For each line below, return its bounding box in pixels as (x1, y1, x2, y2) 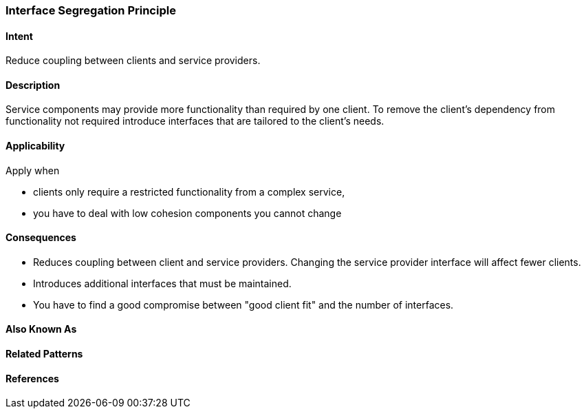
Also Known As (6, 323, 77, 335)
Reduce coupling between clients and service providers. (6, 54, 261, 67)
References (6, 372, 59, 384)
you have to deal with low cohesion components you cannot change (33, 207, 342, 219)
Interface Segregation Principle (6, 3, 176, 17)
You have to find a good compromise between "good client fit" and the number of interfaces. (33, 298, 454, 311)
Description (6, 79, 61, 91)
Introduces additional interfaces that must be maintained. (33, 277, 292, 289)
